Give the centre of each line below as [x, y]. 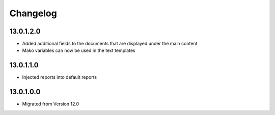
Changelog [33, 13]
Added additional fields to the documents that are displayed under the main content [110, 44]
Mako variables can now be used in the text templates [79, 50]
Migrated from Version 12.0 [51, 104]
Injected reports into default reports [60, 77]
